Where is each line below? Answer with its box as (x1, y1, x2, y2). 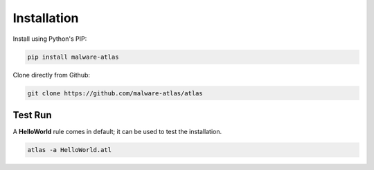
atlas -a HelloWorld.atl (27, 146, 112, 153)
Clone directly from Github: (12, 70, 90, 79)
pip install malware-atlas (27, 53, 119, 61)
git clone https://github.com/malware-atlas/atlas (27, 89, 204, 97)
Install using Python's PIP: (12, 35, 87, 43)
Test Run (12, 109, 52, 121)
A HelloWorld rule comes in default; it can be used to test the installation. (12, 128, 222, 135)
